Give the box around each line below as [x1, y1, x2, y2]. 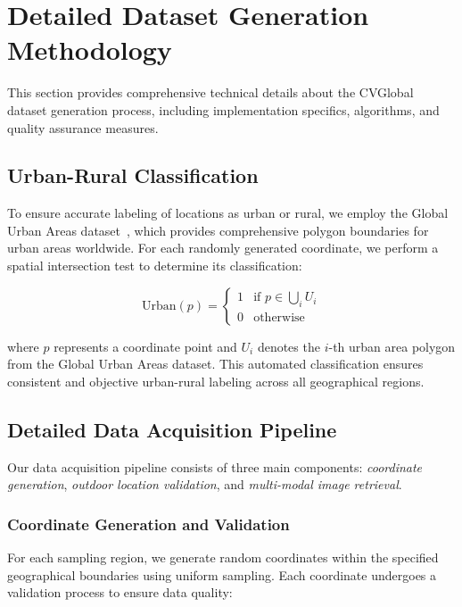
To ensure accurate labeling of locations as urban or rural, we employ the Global [7, 204, 449, 222]
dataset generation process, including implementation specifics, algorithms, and [7, 100, 440, 119]
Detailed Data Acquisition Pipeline [7, 415, 337, 443]
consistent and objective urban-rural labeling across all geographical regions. [7, 371, 425, 390]
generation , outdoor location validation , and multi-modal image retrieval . [7, 475, 402, 494]
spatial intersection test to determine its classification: [7, 256, 302, 275]
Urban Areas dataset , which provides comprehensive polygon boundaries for [7, 220, 429, 239]
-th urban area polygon [328, 337, 456, 355]
